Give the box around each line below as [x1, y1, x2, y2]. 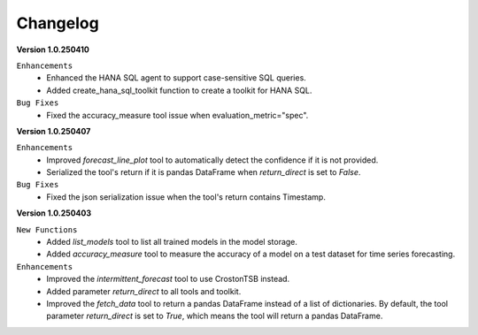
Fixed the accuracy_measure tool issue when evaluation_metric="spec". [46, 110, 309, 120]
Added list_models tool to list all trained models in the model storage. [46, 237, 298, 247]
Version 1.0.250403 [16, 208, 92, 218]
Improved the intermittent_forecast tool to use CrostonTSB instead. [46, 274, 290, 285]
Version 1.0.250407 [16, 126, 91, 136]
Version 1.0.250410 [16, 44, 90, 55]
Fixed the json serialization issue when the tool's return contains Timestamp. [46, 191, 327, 202]
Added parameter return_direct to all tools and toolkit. [46, 286, 242, 296]
